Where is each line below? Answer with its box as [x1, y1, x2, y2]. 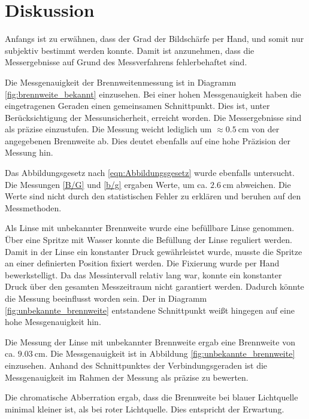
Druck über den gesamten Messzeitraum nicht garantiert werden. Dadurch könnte [5, 280, 304, 293]
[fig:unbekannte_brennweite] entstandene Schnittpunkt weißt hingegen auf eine [5, 303, 295, 316]
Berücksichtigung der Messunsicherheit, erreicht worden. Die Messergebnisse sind [5, 111, 302, 123]
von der [252, 123, 280, 135]
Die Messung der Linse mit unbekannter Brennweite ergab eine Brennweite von [5, 335, 295, 348]
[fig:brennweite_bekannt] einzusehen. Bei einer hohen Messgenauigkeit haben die [5, 87, 301, 100]
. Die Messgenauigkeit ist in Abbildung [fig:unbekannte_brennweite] [45, 347, 295, 360]
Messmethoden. [5, 201, 62, 214]
